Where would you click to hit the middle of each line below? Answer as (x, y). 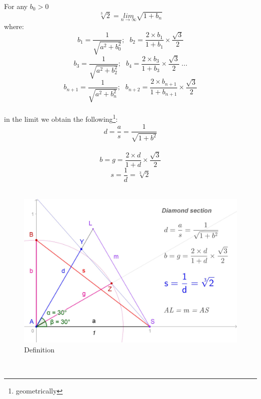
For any (16, 6)
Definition (39, 349)
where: (14, 26)
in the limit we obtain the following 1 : (61, 118)
